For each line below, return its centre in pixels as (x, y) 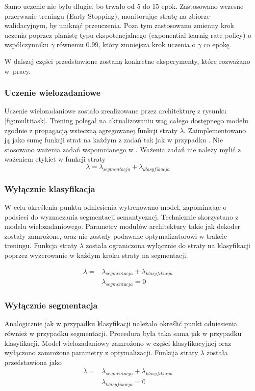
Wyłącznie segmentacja (51, 305)
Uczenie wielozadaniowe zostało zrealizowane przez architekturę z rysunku (116, 111)
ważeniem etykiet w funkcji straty (55, 159)
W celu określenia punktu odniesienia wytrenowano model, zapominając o (115, 207)
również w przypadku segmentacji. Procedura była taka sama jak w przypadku (123, 333)
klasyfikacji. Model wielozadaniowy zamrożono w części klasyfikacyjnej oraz (118, 343)
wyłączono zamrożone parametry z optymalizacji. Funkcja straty (101, 352)
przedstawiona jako (33, 362)
